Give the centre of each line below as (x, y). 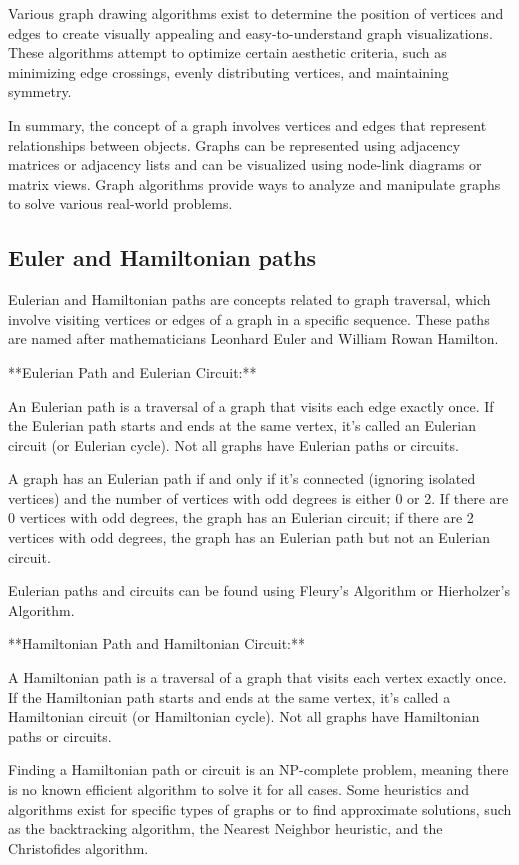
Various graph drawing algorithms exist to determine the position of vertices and (256, 13)
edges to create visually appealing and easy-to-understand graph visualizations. (250, 32)
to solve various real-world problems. (120, 203)
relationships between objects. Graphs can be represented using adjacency (234, 144)
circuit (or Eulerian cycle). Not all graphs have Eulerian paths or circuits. (233, 444)
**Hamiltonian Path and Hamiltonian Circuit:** (157, 643)
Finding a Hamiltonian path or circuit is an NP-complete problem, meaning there (258, 769)
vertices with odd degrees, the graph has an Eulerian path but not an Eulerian (249, 537)
